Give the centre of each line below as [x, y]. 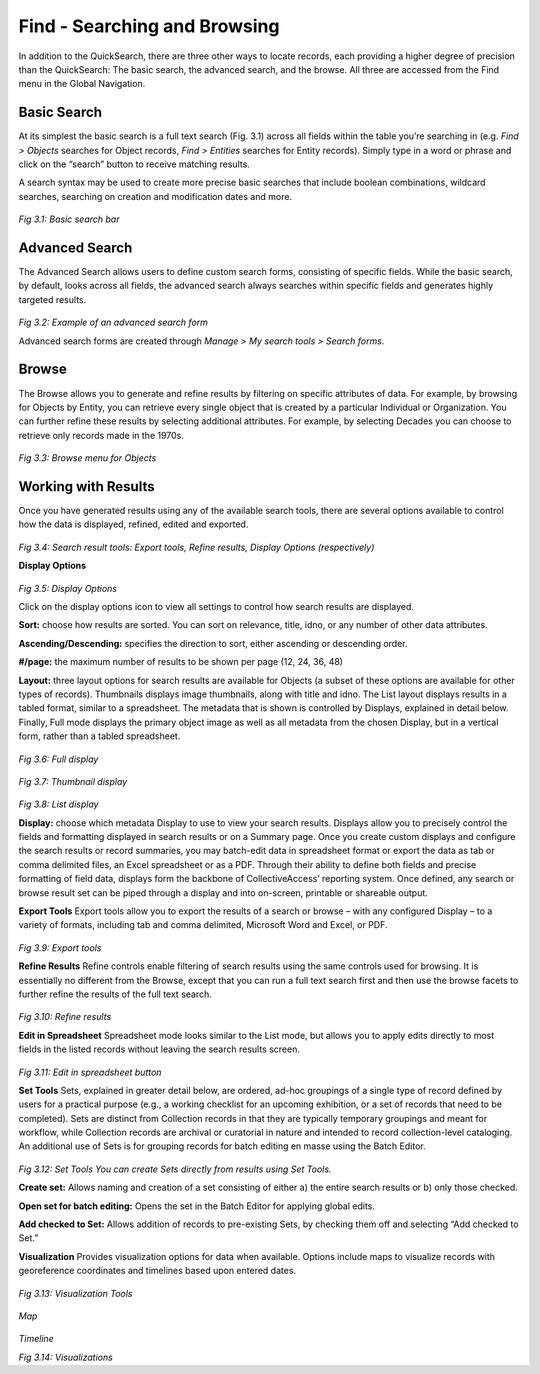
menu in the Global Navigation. [82, 84]
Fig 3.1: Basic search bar [69, 219]
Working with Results [86, 486]
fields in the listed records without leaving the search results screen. [159, 1049]
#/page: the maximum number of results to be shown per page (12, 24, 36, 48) [181, 662]
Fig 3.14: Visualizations [66, 1357]
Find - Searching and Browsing [149, 26]
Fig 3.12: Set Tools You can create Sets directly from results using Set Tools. [175, 1169]
